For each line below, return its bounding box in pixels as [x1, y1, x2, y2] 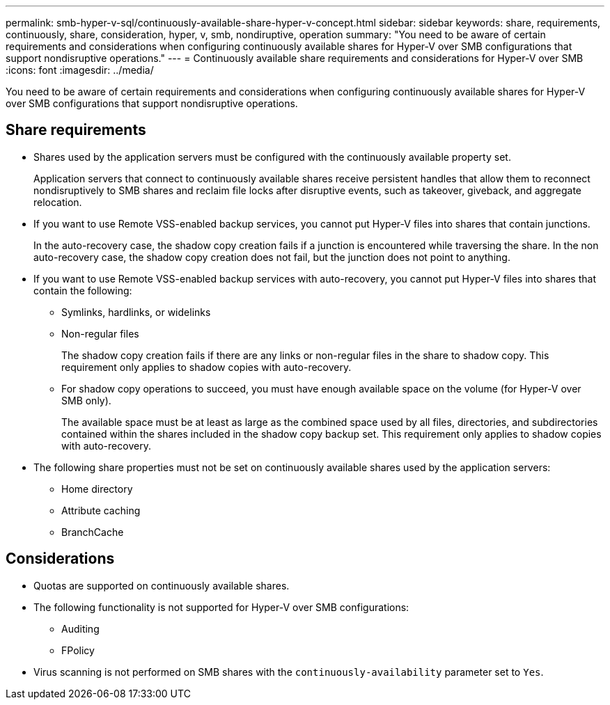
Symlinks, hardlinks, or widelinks [61, 306, 211, 318]
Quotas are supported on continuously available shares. [33, 579, 290, 592]
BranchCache [61, 525, 124, 538]
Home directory [61, 482, 133, 495]
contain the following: [33, 284, 132, 296]
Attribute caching [61, 504, 141, 516]
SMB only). [61, 394, 111, 406]
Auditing [61, 622, 100, 635]
